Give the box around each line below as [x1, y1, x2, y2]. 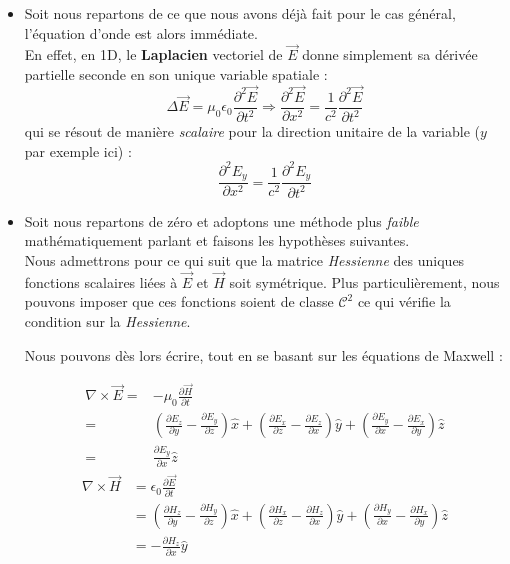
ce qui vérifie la [357, 291, 451, 312]
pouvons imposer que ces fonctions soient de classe [24, 291, 334, 312]
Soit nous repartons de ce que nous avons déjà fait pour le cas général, [24, 3, 456, 23]
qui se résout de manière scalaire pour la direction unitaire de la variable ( [24, 121, 480, 142]
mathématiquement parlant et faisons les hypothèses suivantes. [24, 230, 410, 251]
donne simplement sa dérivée [302, 44, 478, 65]
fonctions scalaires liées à [24, 271, 178, 292]
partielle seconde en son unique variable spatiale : [24, 64, 328, 84]
